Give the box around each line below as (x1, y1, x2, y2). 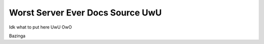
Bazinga (9, 33, 25, 39)
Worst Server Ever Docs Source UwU (9, 7, 162, 18)
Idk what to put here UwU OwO (9, 24, 72, 30)
